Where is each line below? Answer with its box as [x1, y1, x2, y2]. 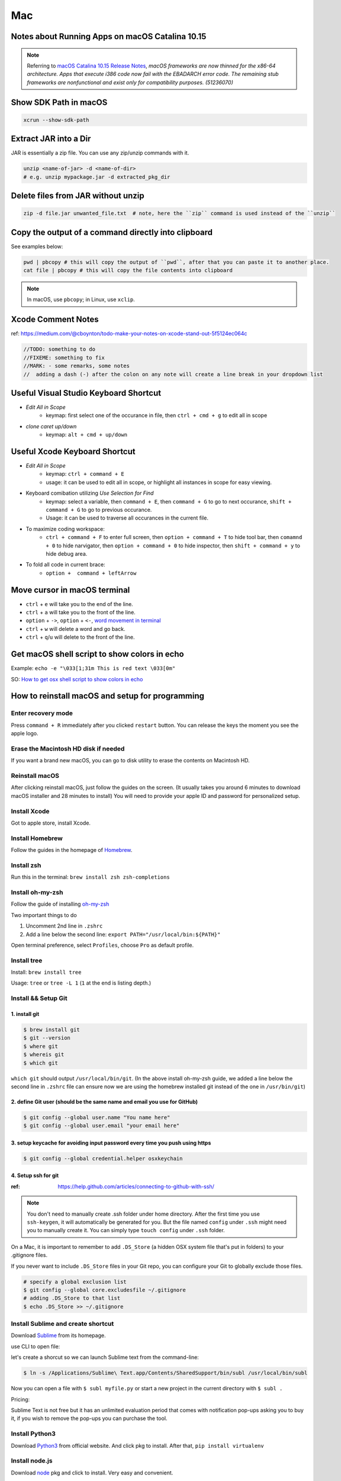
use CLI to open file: [11, 1342, 60, 1350]
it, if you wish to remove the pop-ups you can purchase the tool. [11, 1415, 168, 1422]
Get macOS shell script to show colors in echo [11, 649, 184, 659]
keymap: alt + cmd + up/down [46, 431, 127, 438]
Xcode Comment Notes [11, 315, 99, 325]
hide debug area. [46, 550, 88, 557]
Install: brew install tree [11, 969, 82, 976]
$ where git [23, 1043, 59, 1050]
